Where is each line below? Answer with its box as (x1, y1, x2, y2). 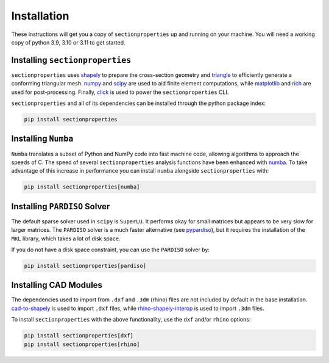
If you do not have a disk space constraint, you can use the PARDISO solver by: (11, 246, 210, 253)
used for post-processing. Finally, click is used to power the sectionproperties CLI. (11, 88, 229, 96)
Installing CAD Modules (11, 280, 103, 290)
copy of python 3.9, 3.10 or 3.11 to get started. (11, 38, 126, 46)
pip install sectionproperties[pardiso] (24, 262, 146, 269)
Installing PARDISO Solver (11, 201, 110, 212)
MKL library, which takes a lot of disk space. (11, 235, 121, 242)
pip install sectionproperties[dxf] (24, 332, 134, 339)
